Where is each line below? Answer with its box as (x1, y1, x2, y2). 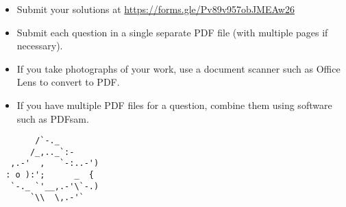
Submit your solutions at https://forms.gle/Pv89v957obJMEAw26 (16, 2, 295, 16)
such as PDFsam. (16, 111, 89, 125)
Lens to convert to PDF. (16, 75, 120, 89)
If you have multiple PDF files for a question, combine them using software (16, 97, 332, 112)
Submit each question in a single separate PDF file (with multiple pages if (16, 25, 328, 39)
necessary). (16, 38, 63, 53)
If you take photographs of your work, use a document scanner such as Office (16, 61, 341, 75)
